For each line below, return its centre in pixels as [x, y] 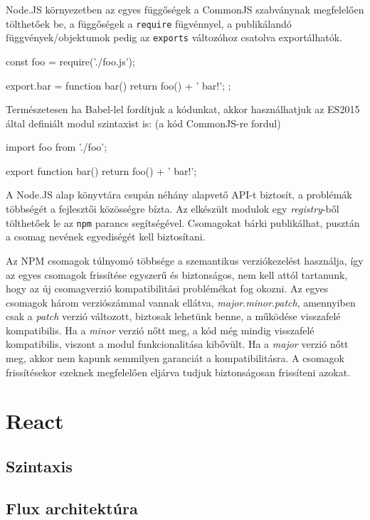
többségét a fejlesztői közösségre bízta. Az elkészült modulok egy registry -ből [173, 209]
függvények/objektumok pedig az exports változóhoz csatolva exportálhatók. [174, 37]
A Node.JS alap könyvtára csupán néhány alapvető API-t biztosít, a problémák [179, 195]
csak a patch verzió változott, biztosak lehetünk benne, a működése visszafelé [173, 316]
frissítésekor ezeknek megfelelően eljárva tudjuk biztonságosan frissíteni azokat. [178, 372]
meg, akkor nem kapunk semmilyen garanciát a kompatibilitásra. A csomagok [175, 358]
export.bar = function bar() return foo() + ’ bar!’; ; [118, 85]
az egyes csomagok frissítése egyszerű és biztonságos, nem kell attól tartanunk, [177, 274]
